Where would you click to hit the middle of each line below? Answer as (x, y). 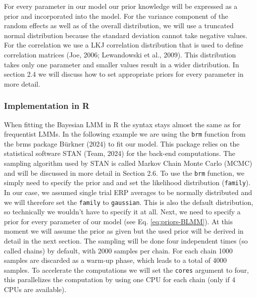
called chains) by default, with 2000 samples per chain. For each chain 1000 (118, 250)
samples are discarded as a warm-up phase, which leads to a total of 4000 (115, 260)
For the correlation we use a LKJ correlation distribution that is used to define (124, 45)
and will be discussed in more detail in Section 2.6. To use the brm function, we (124, 173)
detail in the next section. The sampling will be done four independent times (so (126, 240)
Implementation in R (47, 106)
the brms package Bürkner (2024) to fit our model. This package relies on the (122, 143)
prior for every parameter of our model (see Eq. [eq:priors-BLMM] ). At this (119, 221)
